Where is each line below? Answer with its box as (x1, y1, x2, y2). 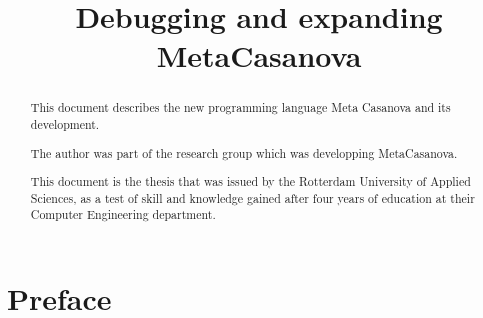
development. (30, 116, 100, 133)
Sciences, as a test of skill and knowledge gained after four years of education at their (30, 189, 475, 206)
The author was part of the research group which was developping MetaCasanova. (30, 144, 458, 161)
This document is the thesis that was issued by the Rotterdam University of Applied (30, 173, 471, 190)
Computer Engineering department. (30, 206, 216, 223)
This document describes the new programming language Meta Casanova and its (30, 99, 451, 116)
